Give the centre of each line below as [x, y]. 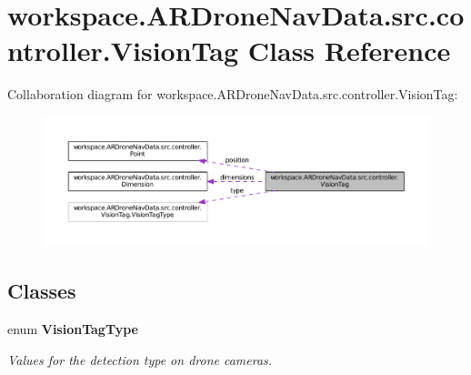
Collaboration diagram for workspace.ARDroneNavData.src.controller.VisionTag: [233, 94]
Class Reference [349, 51]
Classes [42, 291]
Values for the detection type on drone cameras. [140, 359]
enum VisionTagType [73, 329]
